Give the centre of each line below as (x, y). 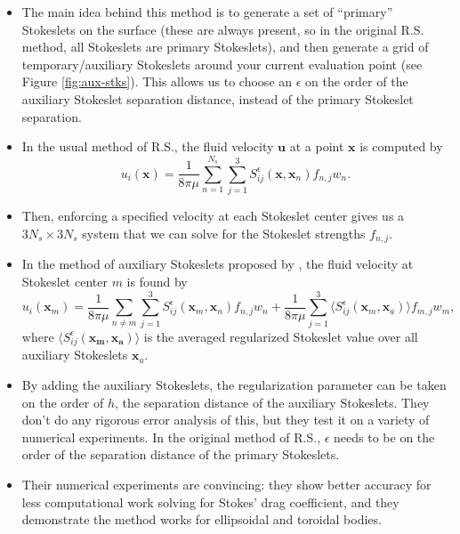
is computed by (401, 146)
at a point (317, 146)
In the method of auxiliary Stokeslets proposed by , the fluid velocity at (218, 264)
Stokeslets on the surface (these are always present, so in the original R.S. (223, 29)
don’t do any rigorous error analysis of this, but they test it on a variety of (226, 420)
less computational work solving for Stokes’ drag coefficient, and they (210, 502)
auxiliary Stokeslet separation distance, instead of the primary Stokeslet (218, 98)
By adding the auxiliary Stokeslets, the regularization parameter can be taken (234, 384)
